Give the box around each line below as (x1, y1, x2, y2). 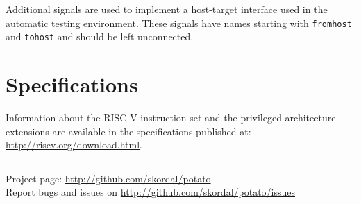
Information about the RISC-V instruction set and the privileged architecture (6, 110, 336, 125)
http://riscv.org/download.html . (6, 137, 142, 152)
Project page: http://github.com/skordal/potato (6, 171, 211, 185)
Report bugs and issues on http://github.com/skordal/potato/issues (6, 185, 296, 199)
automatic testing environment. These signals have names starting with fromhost (6, 15, 352, 30)
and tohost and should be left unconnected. (6, 29, 194, 44)
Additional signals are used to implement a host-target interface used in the (6, 2, 328, 16)
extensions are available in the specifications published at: (6, 124, 251, 138)
